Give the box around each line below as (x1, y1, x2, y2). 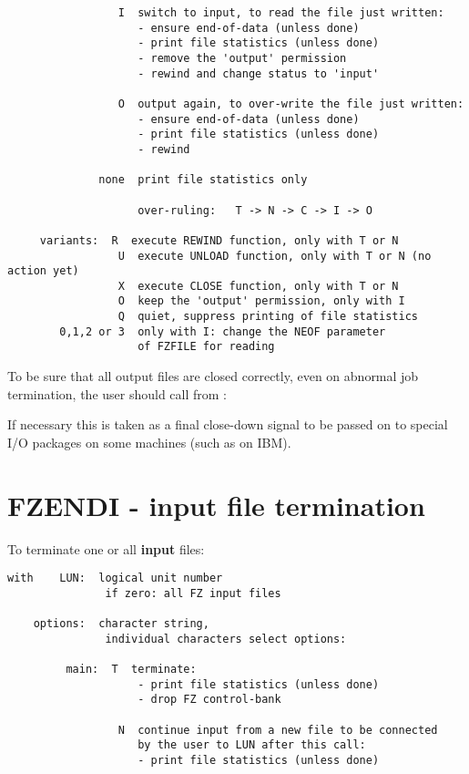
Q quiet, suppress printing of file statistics (117, 310, 419, 324)
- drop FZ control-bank (138, 693, 281, 707)
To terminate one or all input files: (7, 539, 205, 558)
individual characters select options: (105, 632, 347, 645)
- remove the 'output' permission (138, 51, 347, 65)
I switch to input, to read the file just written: (117, 6, 444, 19)
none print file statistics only (98, 173, 308, 187)
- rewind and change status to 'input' (138, 67, 380, 80)
